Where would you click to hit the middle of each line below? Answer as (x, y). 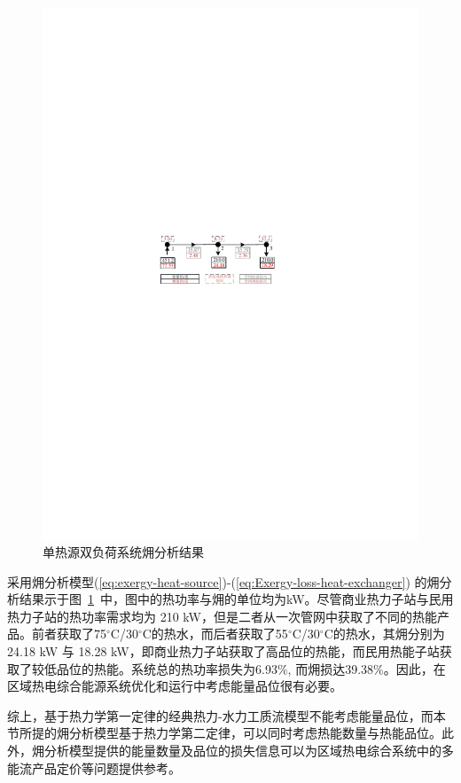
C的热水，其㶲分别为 (384, 634)
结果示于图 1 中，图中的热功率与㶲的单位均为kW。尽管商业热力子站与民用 (236, 599)
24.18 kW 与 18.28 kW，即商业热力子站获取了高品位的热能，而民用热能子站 (223, 651)
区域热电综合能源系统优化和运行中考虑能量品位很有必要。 (175, 686)
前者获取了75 (69, 634)
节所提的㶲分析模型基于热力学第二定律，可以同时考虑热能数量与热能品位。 (224, 733)
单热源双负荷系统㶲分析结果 (123, 552)
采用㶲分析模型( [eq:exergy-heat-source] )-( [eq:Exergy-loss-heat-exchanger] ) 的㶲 (223, 581)
